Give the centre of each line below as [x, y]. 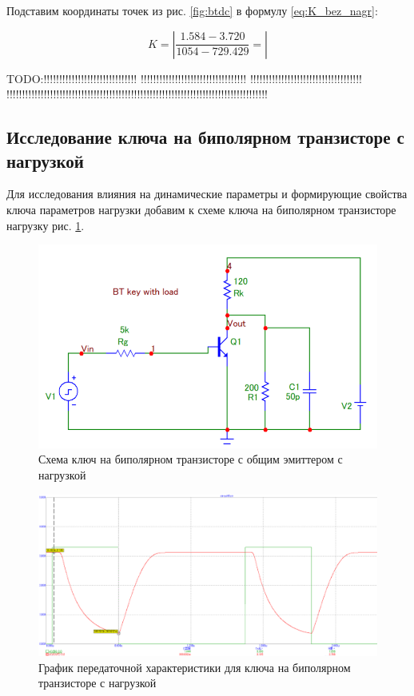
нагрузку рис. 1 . [46, 225]
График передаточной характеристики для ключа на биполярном [195, 667]
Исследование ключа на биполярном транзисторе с [205, 137]
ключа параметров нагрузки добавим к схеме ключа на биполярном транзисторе [201, 209]
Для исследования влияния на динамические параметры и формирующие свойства [207, 194]
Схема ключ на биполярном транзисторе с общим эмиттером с [191, 459]
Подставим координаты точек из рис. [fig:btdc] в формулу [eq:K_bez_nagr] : [192, 10]
